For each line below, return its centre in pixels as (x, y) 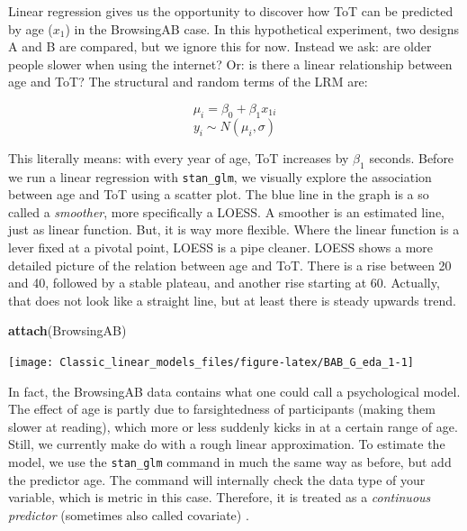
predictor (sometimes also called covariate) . (129, 514)
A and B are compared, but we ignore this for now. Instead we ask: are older (220, 46)
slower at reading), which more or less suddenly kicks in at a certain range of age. (233, 426)
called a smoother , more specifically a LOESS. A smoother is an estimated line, (227, 211)
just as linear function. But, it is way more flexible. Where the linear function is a (234, 229)
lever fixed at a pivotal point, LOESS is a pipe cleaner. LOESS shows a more (221, 247)
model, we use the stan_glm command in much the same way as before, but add (230, 462)
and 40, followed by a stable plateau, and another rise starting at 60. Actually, (224, 283)
